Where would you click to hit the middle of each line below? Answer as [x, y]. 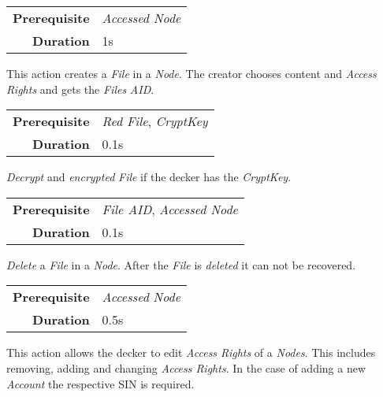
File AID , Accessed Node [170, 209]
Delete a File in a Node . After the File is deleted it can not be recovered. [181, 264]
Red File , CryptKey [155, 121]
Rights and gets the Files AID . [80, 89]
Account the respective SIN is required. [100, 383]
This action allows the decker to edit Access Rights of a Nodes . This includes [191, 352]
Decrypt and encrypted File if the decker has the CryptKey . [149, 177]
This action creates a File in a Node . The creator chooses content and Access [191, 73]
